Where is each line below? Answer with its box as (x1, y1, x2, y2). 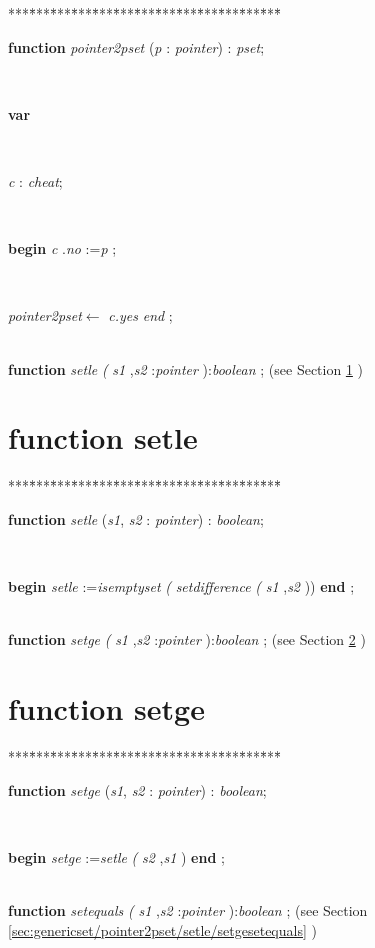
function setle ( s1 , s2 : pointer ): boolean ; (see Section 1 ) (8, 358, 363, 379)
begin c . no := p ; (8, 238, 117, 259)
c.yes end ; (108, 305, 173, 326)
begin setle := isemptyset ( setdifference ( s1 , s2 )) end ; (8, 576, 355, 597)
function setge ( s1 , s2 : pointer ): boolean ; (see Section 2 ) (8, 629, 366, 650)
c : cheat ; (8, 170, 63, 191)
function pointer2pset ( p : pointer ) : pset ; (8, 36, 265, 57)
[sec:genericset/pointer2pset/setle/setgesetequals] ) (8, 919, 317, 940)
